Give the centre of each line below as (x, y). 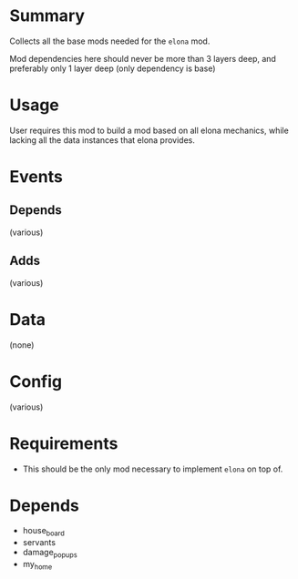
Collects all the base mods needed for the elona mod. (110, 41)
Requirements (64, 443)
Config (36, 381)
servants (39, 543)
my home (37, 565)
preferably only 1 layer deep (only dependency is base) (113, 68)
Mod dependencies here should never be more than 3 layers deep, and (143, 58)
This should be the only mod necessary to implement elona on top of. (153, 469)
